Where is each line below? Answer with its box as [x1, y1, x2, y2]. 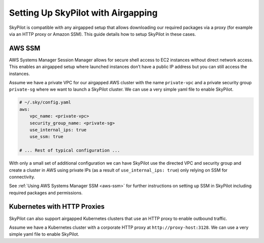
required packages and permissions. [9, 190, 83, 195]
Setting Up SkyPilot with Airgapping [9, 7, 158, 18]
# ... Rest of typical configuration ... [19, 147, 120, 153]
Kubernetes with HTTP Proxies [9, 202, 105, 211]
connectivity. [9, 174, 35, 180]
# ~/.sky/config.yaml [19, 99, 71, 105]
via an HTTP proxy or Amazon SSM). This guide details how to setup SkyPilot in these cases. [9, 31, 196, 37]
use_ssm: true [29, 134, 64, 140]
